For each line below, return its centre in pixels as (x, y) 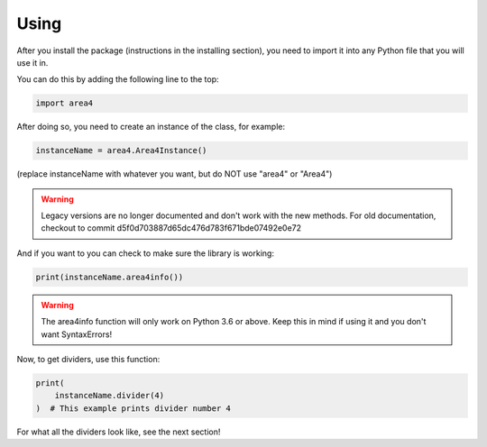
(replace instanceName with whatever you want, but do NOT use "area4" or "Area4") (175, 174)
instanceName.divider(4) (110, 396)
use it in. (32, 62)
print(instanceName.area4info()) (110, 277)
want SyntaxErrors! (77, 334)
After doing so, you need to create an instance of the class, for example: (151, 127)
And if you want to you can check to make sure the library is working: (146, 253)
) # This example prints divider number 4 (133, 408)
